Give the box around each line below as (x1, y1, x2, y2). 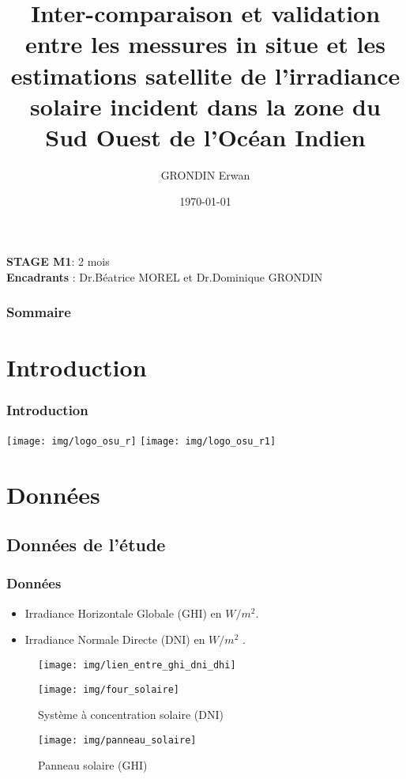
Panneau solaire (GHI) (38, 757, 148, 773)
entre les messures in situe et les (25, 28, 385, 60)
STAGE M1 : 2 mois (6, 253, 110, 270)
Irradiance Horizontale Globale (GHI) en (24, 604, 222, 621)
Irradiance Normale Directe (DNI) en (24, 631, 205, 648)
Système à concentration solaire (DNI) (38, 706, 224, 723)
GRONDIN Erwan (160, 166, 250, 183)
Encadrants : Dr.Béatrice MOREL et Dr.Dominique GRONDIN (6, 268, 323, 285)
